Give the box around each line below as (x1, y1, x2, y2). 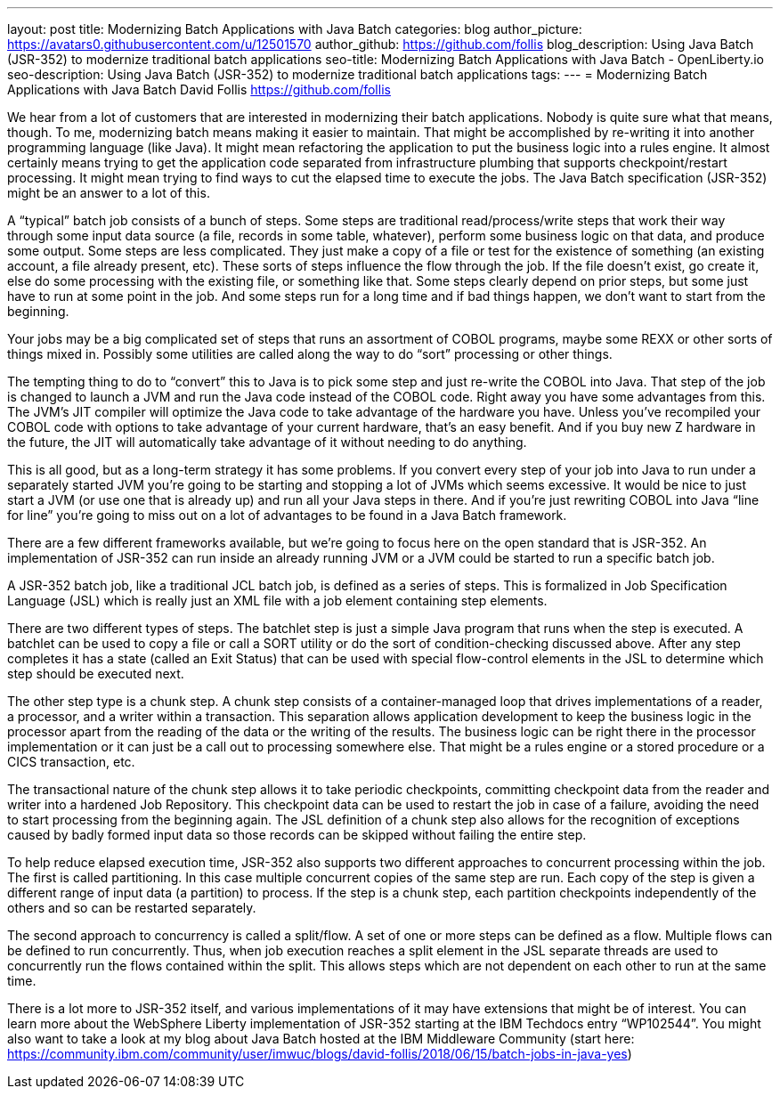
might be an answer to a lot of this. (7, 185, 210, 200)
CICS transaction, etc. (7, 754, 135, 769)
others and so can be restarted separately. (7, 900, 256, 915)
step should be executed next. (7, 666, 184, 681)
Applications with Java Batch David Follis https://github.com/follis (7, 82, 391, 97)
